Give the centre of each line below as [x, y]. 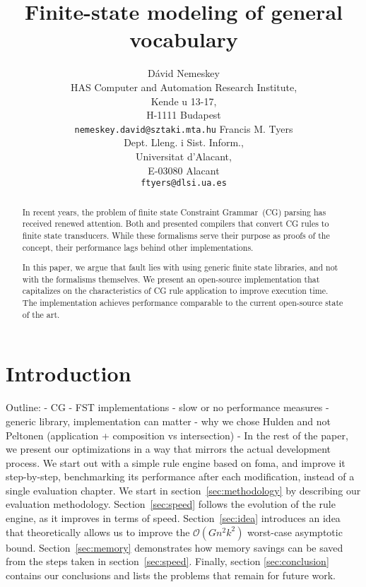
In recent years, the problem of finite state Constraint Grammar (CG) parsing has [174, 212]
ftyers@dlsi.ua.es [184, 183]
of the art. [41, 314]
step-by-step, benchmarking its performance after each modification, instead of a [180, 476]
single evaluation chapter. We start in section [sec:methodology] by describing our [183, 490]
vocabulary [184, 39]
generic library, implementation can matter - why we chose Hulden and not [168, 421]
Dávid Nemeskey [184, 73]
